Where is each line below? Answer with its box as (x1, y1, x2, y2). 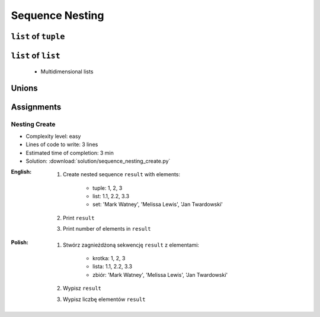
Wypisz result (63, 284, 102, 292)
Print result (63, 214, 95, 221)
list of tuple (11, 31, 65, 41)
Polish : (11, 238, 29, 245)
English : (11, 169, 32, 176)
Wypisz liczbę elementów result (63, 296, 146, 303)
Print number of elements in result (63, 225, 151, 232)
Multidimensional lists (40, 68, 94, 75)
